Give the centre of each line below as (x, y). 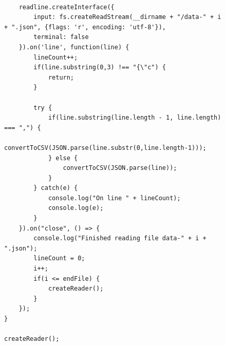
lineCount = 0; (59, 258)
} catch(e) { (56, 188)
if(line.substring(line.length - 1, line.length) (135, 118)
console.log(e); (76, 208)
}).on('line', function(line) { (74, 47)
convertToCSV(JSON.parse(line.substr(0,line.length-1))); (105, 148)
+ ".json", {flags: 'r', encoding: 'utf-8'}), (85, 27)
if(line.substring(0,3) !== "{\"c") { (100, 68)
